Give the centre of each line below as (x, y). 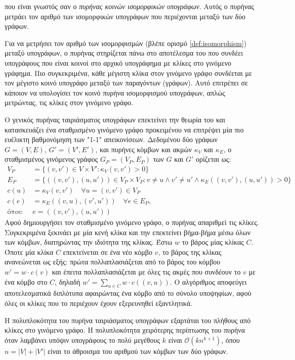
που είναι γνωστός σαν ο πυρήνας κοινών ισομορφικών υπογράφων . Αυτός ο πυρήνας (129, 6)
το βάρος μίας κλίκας (213, 242)
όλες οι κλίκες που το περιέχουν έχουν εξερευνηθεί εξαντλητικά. (99, 303)
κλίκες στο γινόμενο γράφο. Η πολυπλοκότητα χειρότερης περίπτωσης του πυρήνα (125, 330)
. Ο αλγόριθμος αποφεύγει (208, 281)
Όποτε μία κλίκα (29, 252)
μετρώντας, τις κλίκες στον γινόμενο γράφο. (69, 102)
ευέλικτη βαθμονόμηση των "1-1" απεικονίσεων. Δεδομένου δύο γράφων (111, 139)
